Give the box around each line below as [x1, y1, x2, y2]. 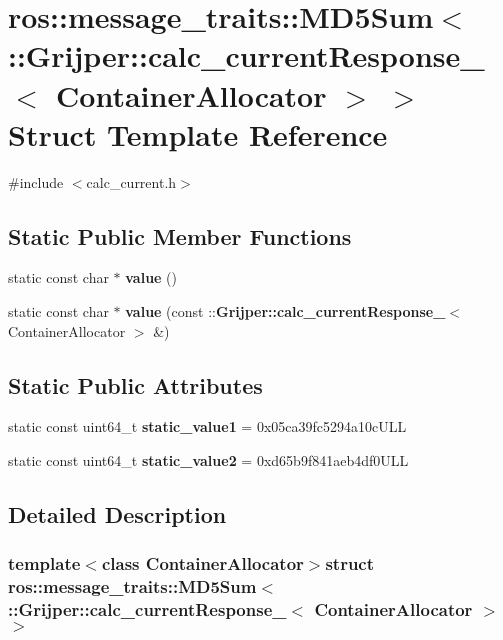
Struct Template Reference [8, 113, 388, 154]
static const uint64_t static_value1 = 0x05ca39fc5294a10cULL [8, 416, 407, 437]
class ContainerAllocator [101, 551, 304, 576]
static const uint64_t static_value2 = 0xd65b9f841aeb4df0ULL [8, 450, 409, 471]
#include [8, 171, 64, 192]
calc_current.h [86, 171, 177, 192]
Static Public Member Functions [8, 220, 352, 251]
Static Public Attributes [8, 369, 263, 400]
